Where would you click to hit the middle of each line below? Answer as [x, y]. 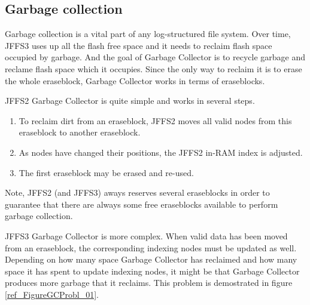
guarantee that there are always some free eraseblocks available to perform [142, 204]
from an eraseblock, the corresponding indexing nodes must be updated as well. [151, 247]
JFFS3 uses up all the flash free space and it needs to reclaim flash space [139, 45]
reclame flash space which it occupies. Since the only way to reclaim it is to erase [154, 68]
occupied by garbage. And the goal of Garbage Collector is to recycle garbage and [155, 57]
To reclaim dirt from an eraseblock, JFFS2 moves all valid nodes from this [155, 120]
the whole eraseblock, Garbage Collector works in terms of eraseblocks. [135, 80]
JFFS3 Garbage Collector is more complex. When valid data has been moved [146, 235]
